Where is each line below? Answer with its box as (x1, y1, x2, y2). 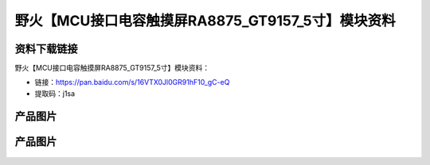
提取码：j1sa (34, 88, 76, 98)
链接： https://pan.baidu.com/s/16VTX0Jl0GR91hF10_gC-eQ (34, 78, 230, 87)
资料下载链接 (14, 42, 78, 56)
